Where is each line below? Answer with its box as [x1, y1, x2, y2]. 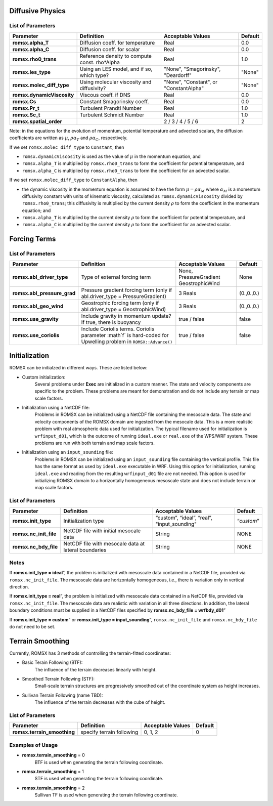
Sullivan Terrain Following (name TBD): [22, 692, 103, 698]
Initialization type [63, 517, 104, 524]
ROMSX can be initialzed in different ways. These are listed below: [9, 365, 148, 371]
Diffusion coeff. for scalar [79, 46, 141, 53]
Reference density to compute [79, 52, 152, 59]
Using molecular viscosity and [79, 78, 152, 86]
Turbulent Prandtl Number [79, 104, 142, 111]
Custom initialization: [22, 374, 66, 380]
